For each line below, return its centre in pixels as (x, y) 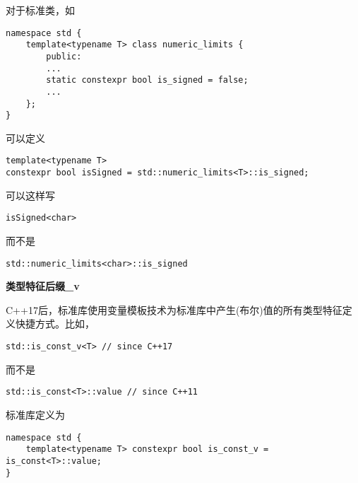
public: (64, 56)
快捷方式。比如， (55, 324)
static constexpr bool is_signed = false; (147, 80)
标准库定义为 (35, 414)
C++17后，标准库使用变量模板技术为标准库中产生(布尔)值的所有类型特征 (174, 309)
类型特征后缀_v (43, 286)
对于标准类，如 (40, 10)
